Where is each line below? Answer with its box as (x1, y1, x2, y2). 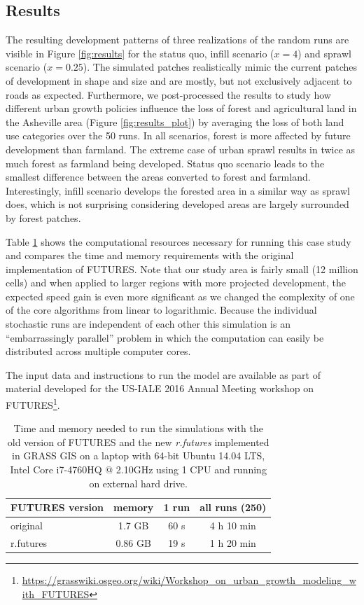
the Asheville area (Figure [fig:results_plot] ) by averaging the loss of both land (6, 114, 344, 129)
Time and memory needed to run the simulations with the (13, 421, 263, 436)
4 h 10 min (209, 518, 256, 533)
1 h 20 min (209, 535, 256, 550)
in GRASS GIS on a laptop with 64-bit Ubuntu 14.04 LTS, (12, 448, 265, 463)
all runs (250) (199, 500, 267, 515)
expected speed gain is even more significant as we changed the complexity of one (6, 288, 355, 303)
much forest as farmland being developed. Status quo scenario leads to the (6, 155, 325, 170)
